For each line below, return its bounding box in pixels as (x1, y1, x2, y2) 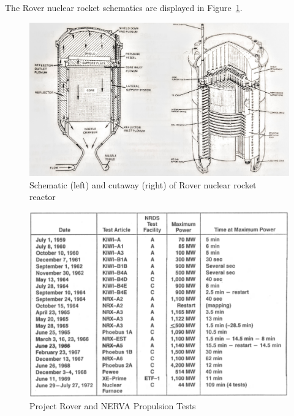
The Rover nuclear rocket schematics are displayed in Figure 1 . (5, 1, 243, 13)
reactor (29, 190, 56, 203)
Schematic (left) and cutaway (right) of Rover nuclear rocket (29, 178, 257, 191)
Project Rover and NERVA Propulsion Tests (29, 399, 196, 412)
